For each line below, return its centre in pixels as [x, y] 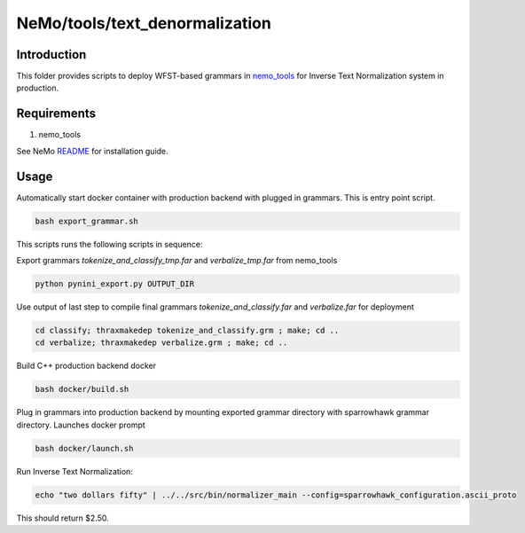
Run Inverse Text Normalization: [74, 471]
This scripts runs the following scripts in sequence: [110, 244]
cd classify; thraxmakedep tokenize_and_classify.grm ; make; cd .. [187, 330]
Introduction [51, 55]
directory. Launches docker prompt [81, 425]
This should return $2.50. [63, 518]
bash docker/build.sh [82, 389]
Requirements [56, 114]
